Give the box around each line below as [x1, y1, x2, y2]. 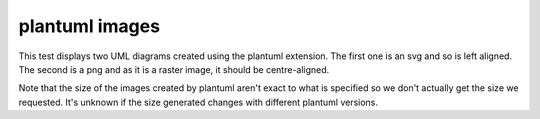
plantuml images [18, 15, 160, 37]
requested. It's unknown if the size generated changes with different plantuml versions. [18, 96, 379, 108]
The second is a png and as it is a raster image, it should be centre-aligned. [18, 63, 330, 75]
